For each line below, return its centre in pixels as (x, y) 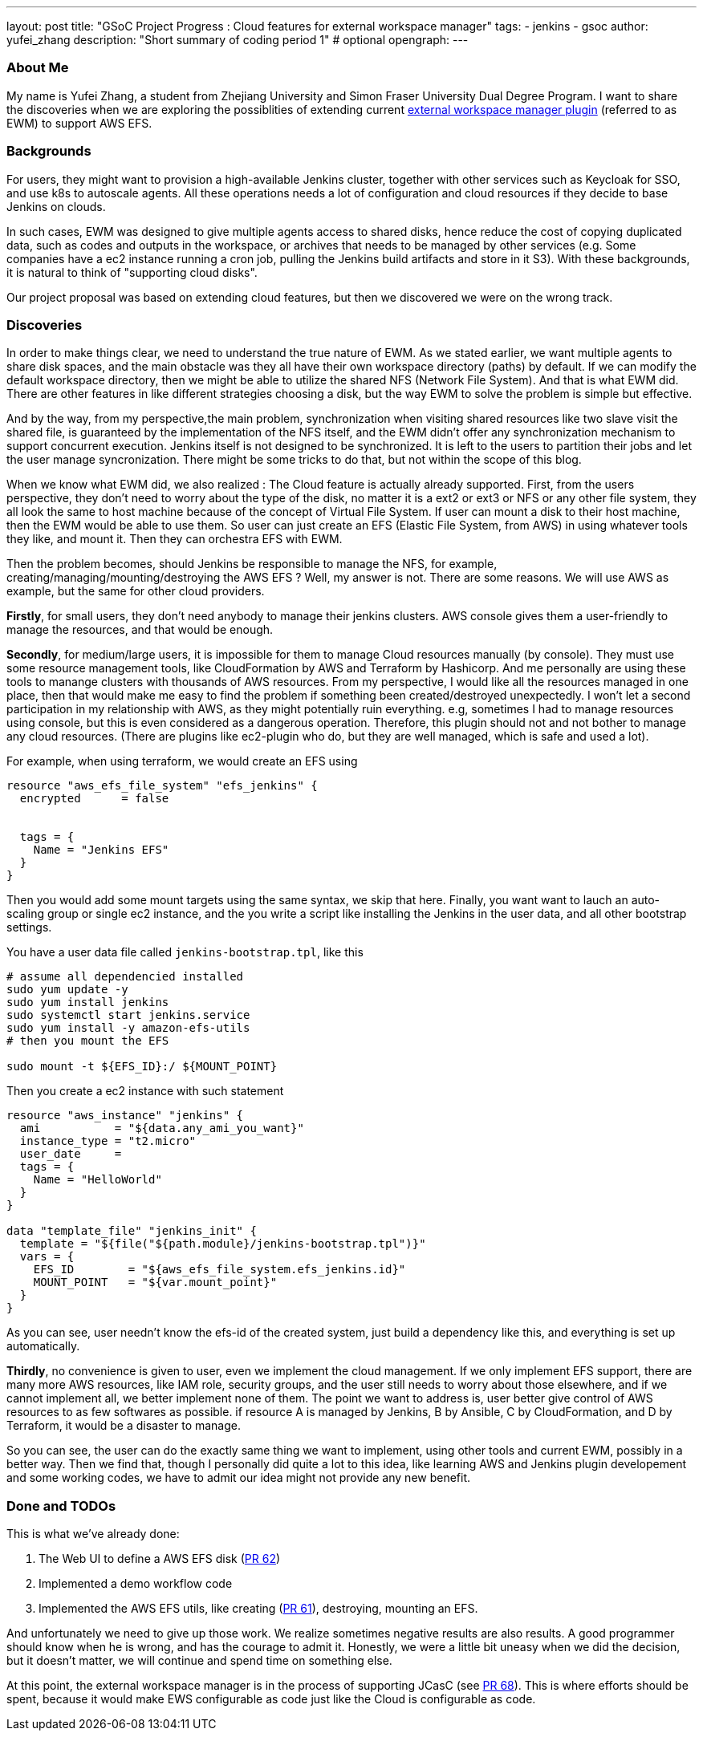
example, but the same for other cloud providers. (136, 591)
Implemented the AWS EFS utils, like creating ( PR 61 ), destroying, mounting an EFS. (258, 1608)
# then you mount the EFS (88, 1041)
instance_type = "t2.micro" (108, 1141)
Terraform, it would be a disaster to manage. (124, 1426)
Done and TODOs (61, 1506)
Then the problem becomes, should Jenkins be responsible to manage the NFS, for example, (252, 564)
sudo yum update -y (67, 990)
